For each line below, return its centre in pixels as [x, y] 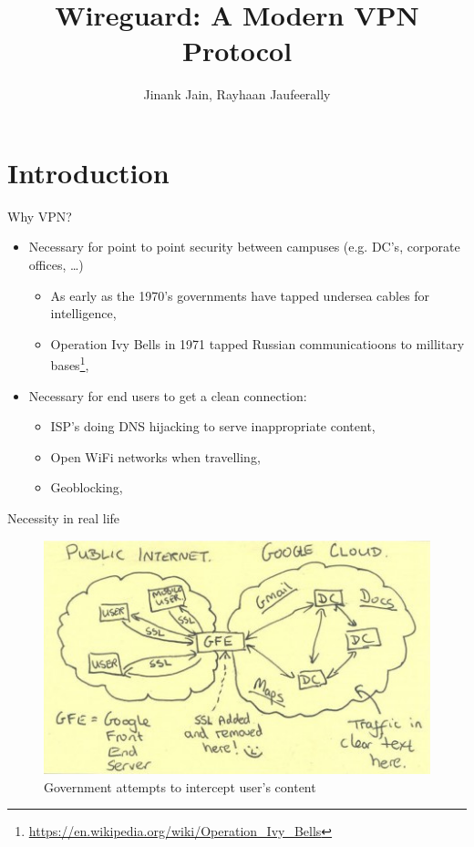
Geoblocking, [87, 487]
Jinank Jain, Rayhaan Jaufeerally [237, 94]
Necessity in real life [64, 518]
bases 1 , [70, 364]
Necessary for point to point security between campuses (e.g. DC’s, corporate [244, 247]
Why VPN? [40, 216]
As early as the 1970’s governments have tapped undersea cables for [240, 295]
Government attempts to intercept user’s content [180, 786]
